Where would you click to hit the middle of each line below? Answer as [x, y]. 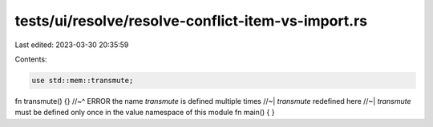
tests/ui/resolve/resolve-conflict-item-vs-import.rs [191, 21]
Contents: [31, 59]
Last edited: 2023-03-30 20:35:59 [72, 45]
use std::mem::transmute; [83, 80]
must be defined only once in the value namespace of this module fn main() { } [145, 113]
